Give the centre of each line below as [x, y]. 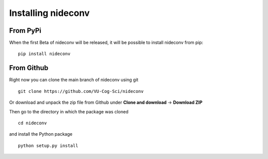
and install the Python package [41, 134]
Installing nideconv [49, 13]
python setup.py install [48, 146]
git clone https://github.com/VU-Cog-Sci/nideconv [81, 91]
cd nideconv [33, 123]
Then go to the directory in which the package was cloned [69, 111]
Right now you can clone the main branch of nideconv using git [74, 80]
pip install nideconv [44, 54]
